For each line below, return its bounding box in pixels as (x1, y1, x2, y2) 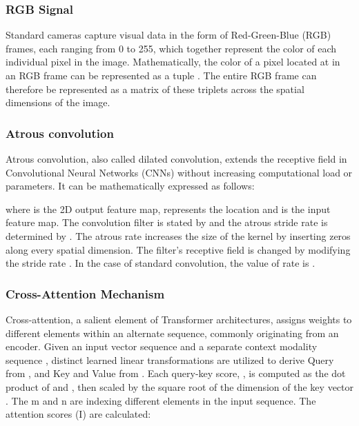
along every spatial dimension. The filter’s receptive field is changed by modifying (6, 242, 351, 256)
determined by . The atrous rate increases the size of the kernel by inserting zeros (6, 228, 351, 243)
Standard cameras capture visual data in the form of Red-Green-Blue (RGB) (6, 28, 331, 42)
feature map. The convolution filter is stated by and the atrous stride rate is (6, 215, 328, 230)
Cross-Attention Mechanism (6, 285, 165, 302)
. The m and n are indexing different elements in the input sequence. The (6, 393, 316, 407)
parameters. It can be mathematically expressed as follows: (6, 179, 255, 193)
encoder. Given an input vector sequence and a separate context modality (6, 339, 318, 354)
